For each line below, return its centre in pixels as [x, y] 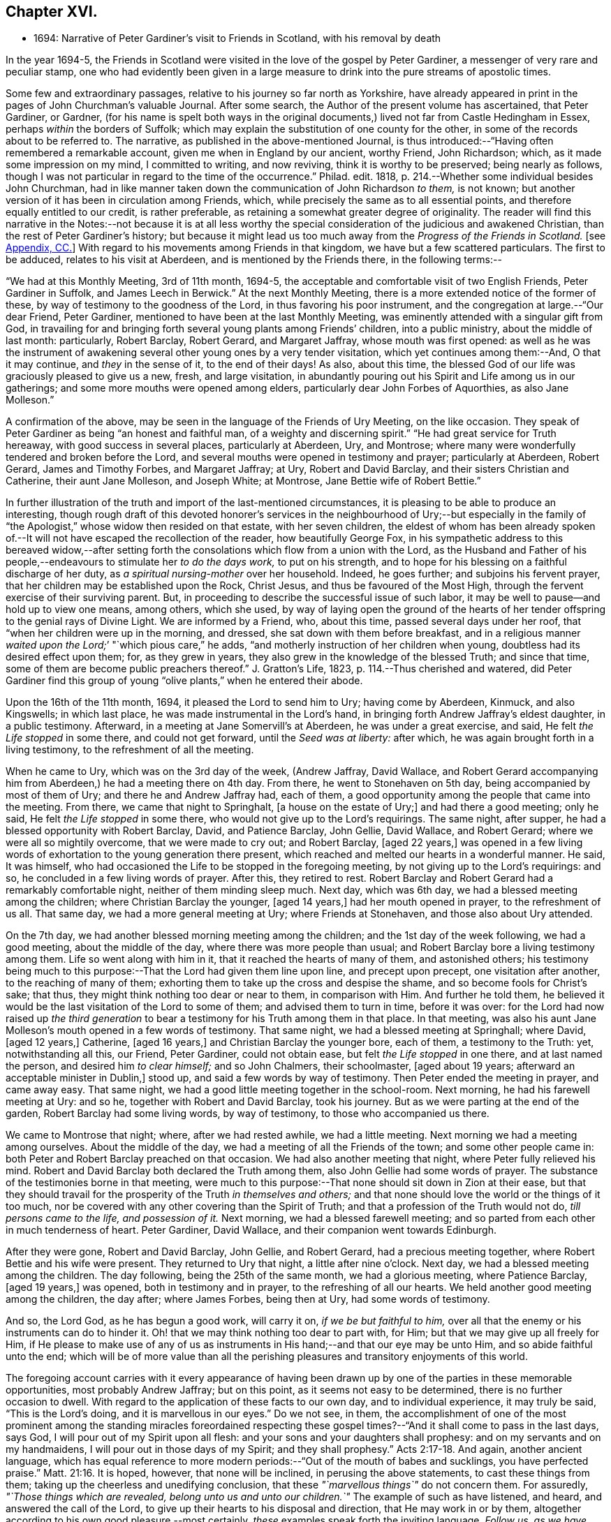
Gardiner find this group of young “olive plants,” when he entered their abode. [184, 681]
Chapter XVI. [52, 12]
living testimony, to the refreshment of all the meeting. [130, 750]
